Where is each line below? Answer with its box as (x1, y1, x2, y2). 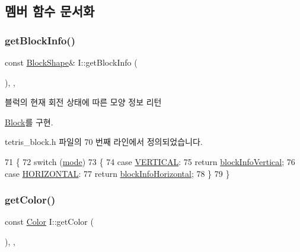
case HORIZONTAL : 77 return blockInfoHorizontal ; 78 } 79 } (5, 167, 230, 179)
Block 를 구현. (5, 115, 53, 128)
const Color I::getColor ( (5, 215, 94, 228)
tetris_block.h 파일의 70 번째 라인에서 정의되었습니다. (5, 135, 203, 148)
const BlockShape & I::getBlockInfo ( (5, 56, 138, 68)
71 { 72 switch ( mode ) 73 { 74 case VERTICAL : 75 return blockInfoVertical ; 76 (5, 155, 295, 167)
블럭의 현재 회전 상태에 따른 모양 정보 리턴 (5, 96, 162, 108)
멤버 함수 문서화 (5, 2, 95, 20)
